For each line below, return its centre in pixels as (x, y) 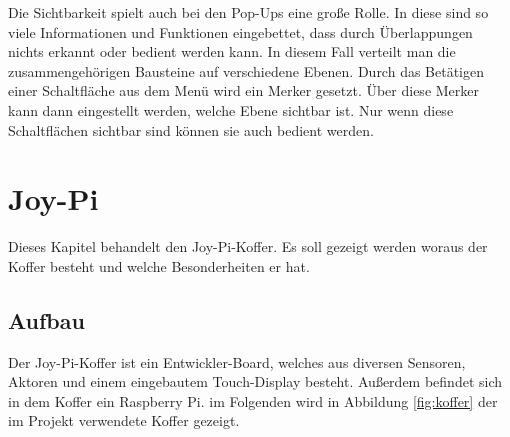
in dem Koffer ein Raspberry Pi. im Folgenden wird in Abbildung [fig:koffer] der (253, 400)
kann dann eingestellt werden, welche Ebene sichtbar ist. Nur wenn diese (231, 109)
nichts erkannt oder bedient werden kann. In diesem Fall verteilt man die (232, 51)
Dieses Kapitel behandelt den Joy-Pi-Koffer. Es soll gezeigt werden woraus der (248, 246)
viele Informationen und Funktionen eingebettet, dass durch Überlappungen (240, 31)
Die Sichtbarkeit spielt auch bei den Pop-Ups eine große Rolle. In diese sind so (248, 12)
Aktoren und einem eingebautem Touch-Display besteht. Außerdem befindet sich (255, 381)
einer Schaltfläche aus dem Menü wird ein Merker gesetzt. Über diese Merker (244, 90)
